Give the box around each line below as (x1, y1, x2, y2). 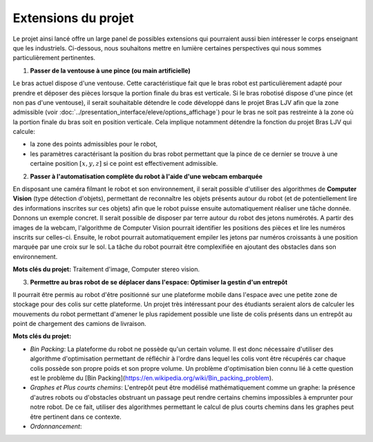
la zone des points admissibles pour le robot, (30, 140, 158, 148)
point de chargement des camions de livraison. (12, 320, 146, 328)
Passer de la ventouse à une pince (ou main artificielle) (30, 66, 191, 75)
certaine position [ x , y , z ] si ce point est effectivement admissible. (30, 160, 218, 168)
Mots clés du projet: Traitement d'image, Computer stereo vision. (12, 265, 200, 273)
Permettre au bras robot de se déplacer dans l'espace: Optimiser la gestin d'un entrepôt (30, 278, 288, 286)
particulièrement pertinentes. (12, 54, 96, 62)
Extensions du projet (12, 10, 134, 26)
